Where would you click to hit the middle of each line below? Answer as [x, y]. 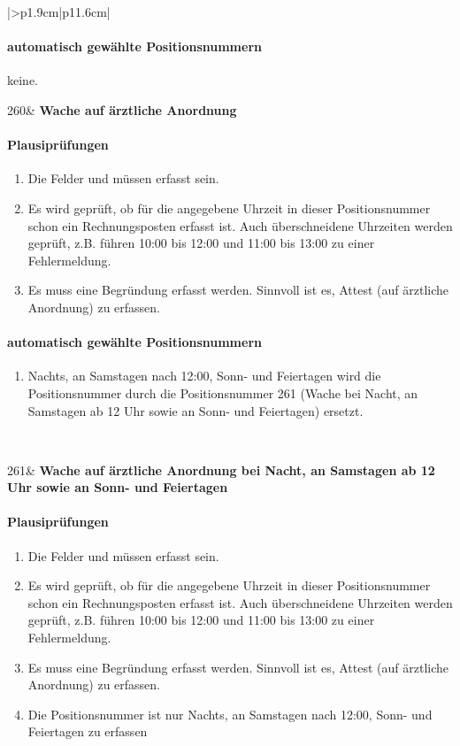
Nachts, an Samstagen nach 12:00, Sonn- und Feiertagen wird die [204, 376]
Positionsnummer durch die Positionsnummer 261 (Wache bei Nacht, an [223, 392]
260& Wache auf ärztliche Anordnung [122, 109]
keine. [23, 80]
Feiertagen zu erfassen [88, 731]
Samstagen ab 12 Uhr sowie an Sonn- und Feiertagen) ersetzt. [195, 410]
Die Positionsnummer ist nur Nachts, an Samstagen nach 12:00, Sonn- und [230, 714]
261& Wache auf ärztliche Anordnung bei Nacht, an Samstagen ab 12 [221, 469]
